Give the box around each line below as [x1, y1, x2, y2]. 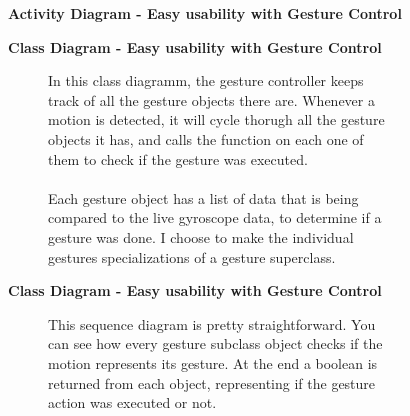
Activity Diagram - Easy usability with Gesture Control [8, 3, 402, 23]
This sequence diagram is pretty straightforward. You [48, 313, 376, 334]
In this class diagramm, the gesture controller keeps [48, 70, 364, 91]
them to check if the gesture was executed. [48, 148, 308, 169]
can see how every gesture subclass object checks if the [48, 333, 383, 354]
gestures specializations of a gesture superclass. [48, 246, 336, 267]
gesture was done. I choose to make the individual [48, 226, 354, 247]
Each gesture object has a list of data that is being [48, 187, 359, 208]
